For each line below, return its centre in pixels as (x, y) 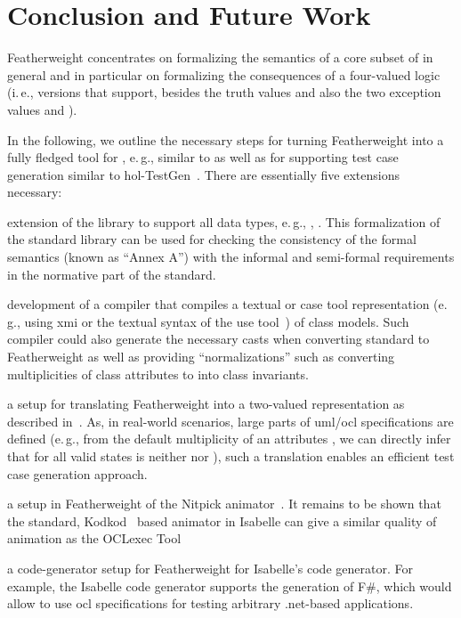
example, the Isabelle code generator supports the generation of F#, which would (230, 585)
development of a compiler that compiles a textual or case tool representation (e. (227, 304)
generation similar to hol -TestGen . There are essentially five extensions (203, 174)
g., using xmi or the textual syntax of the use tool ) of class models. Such (208, 321)
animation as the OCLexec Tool (94, 538)
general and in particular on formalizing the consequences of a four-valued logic (224, 74)
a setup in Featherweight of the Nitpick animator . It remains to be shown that (224, 504)
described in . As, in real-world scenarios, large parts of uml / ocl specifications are (230, 421)
